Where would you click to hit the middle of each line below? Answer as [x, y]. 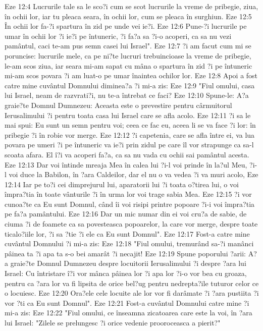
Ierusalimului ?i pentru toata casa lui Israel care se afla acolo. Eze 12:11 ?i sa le [128, 115]
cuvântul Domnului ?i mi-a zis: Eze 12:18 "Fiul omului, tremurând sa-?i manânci [129, 243]
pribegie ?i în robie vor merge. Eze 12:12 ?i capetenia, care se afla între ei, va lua [130, 134]
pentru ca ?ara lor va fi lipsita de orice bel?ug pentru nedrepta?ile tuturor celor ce [132, 283]
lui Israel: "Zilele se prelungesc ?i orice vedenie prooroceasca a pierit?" [113, 322]
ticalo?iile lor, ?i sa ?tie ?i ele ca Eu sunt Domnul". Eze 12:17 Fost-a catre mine [127, 233]
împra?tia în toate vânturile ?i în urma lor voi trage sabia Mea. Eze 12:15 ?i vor [128, 194]
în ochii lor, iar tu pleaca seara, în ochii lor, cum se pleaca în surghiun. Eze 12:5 [128, 16]
